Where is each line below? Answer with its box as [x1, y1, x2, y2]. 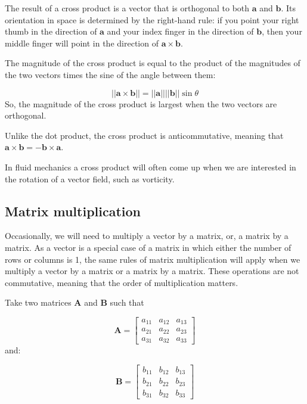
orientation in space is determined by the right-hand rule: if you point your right [5, 13, 299, 26]
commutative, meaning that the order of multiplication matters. [5, 276, 238, 288]
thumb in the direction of [5, 25, 97, 38]
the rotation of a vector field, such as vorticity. [5, 172, 175, 185]
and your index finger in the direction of [107, 25, 254, 38]
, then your [262, 25, 302, 38]
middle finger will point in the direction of [5, 36, 159, 49]
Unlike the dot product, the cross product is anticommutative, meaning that [5, 129, 284, 141]
